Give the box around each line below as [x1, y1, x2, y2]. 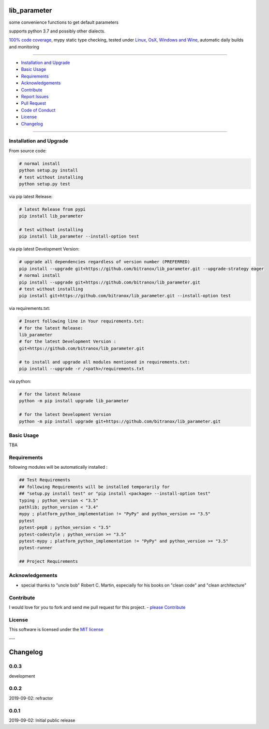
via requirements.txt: [9, 305, 50, 311]
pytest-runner [19, 545, 53, 551]
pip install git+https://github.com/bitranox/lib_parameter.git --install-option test [19, 293, 231, 299]
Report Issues [21, 94, 49, 99]
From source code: [9, 148, 47, 154]
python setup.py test [19, 181, 71, 187]
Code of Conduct [21, 107, 56, 113]
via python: [9, 379, 31, 384]
